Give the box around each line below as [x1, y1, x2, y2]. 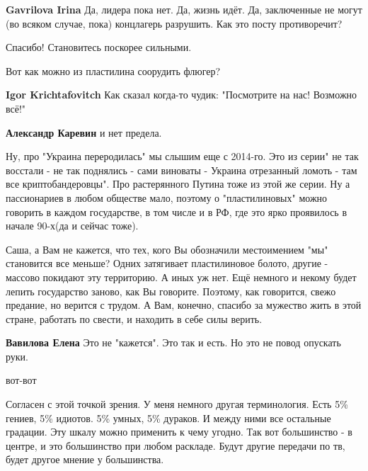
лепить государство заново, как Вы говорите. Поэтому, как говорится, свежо [6, 283, 336, 298]
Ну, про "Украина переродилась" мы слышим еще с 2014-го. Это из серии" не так [6, 149, 359, 164]
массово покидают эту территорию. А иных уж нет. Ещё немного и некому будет [6, 269, 357, 284]
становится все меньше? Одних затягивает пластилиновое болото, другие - [6, 256, 328, 271]
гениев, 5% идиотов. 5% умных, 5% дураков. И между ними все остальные [6, 410, 331, 425]
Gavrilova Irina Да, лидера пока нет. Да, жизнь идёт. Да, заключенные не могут [6, 2, 362, 16]
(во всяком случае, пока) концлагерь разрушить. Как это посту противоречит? [6, 16, 343, 30]
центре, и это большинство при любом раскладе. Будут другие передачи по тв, [6, 438, 345, 453]
